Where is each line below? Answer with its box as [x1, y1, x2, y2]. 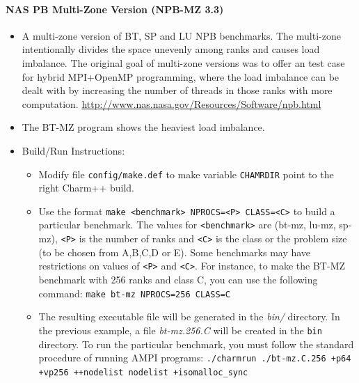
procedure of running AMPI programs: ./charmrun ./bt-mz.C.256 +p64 [38, 350, 351, 365]
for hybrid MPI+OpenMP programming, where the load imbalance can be [22, 69, 340, 84]
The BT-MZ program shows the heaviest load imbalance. [22, 120, 265, 134]
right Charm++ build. [38, 180, 134, 195]
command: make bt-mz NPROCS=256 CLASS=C [38, 286, 230, 300]
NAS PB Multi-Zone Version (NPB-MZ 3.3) [6, 1, 224, 16]
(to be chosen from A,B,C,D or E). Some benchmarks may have [38, 244, 311, 259]
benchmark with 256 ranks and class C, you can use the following [38, 272, 318, 287]
